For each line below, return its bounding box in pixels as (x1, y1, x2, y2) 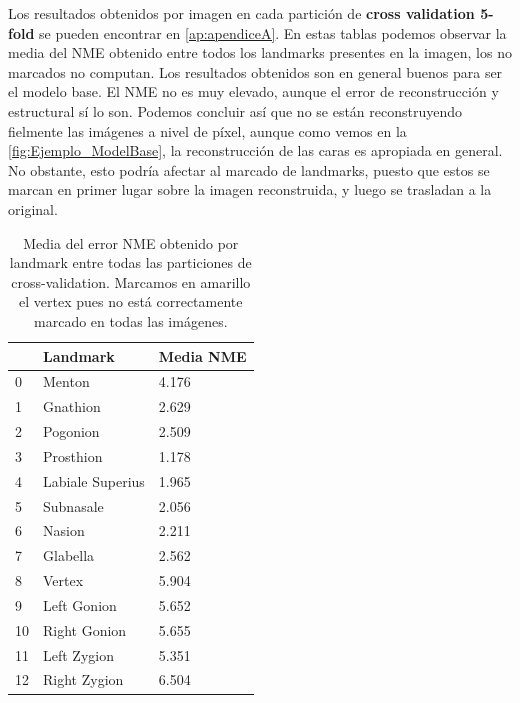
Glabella (43, 545, 95, 566)
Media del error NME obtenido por (23, 232, 239, 253)
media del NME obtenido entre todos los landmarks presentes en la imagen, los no (8, 42, 512, 63)
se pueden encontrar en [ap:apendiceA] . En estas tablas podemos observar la (39, 22, 507, 43)
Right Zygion (43, 669, 124, 690)
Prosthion (43, 445, 103, 466)
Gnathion (43, 396, 101, 417)
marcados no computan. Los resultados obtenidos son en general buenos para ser (8, 61, 503, 82)
